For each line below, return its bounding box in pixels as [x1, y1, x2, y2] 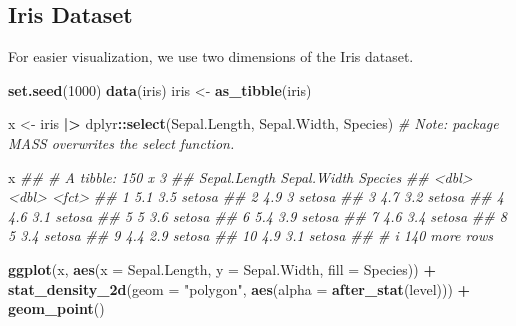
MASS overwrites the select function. [8, 132, 235, 153]
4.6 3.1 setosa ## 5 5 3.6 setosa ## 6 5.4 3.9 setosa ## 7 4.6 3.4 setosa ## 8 [8, 205, 507, 226]
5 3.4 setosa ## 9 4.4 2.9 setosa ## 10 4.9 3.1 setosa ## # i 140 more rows [8, 225, 493, 246]
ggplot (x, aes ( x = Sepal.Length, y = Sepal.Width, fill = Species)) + [8, 258, 436, 279]
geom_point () [8, 298, 105, 319]
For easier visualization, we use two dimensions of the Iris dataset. [8, 46, 414, 67]
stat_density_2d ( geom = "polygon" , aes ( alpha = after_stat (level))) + [8, 278, 471, 299]
